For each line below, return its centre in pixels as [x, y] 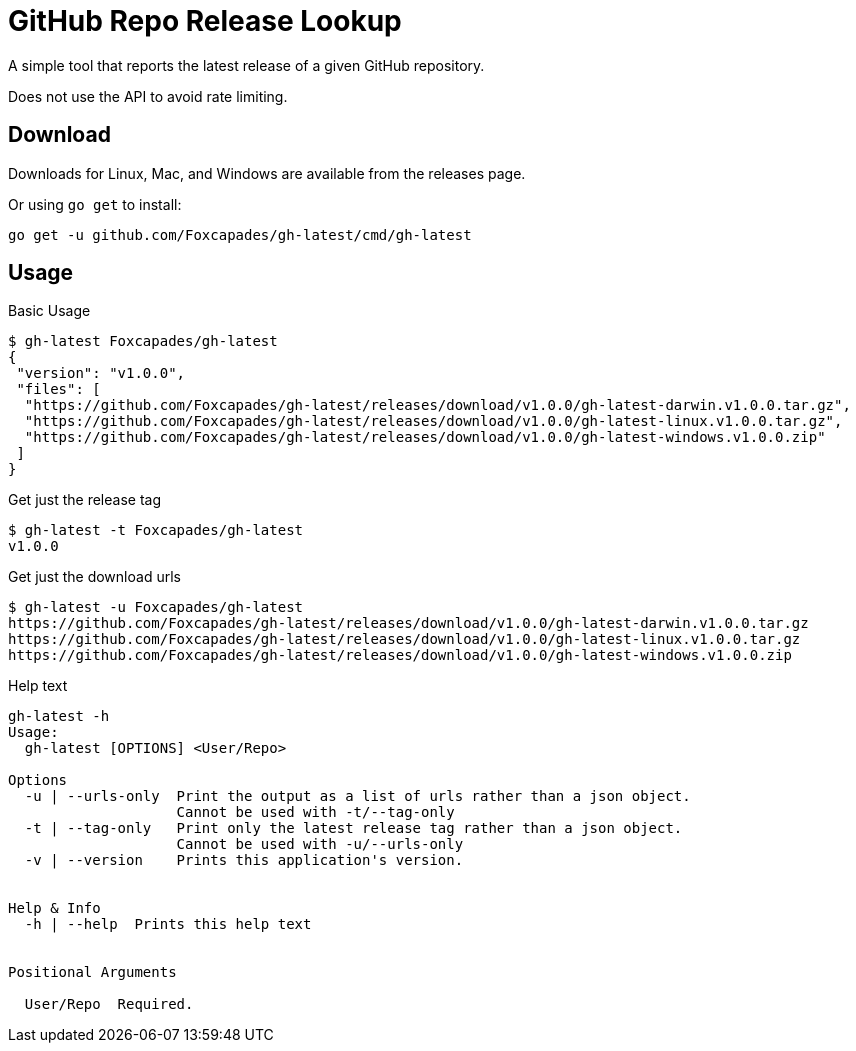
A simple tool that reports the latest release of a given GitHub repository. [246, 65]
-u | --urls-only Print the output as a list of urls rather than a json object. [357, 796]
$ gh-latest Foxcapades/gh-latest [143, 341]
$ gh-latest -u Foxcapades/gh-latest [156, 607]
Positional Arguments [92, 972]
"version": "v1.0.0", [101, 373]
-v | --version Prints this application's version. [244, 860]
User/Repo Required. [109, 1004]
